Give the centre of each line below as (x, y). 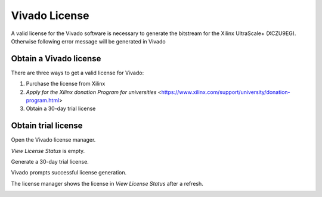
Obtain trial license (47, 126)
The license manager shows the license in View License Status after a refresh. (107, 183)
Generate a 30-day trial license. (50, 162)
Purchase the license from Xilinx (66, 84)
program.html (43, 101)
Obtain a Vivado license (56, 59)
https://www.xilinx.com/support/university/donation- (226, 92)
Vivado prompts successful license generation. (69, 173)
